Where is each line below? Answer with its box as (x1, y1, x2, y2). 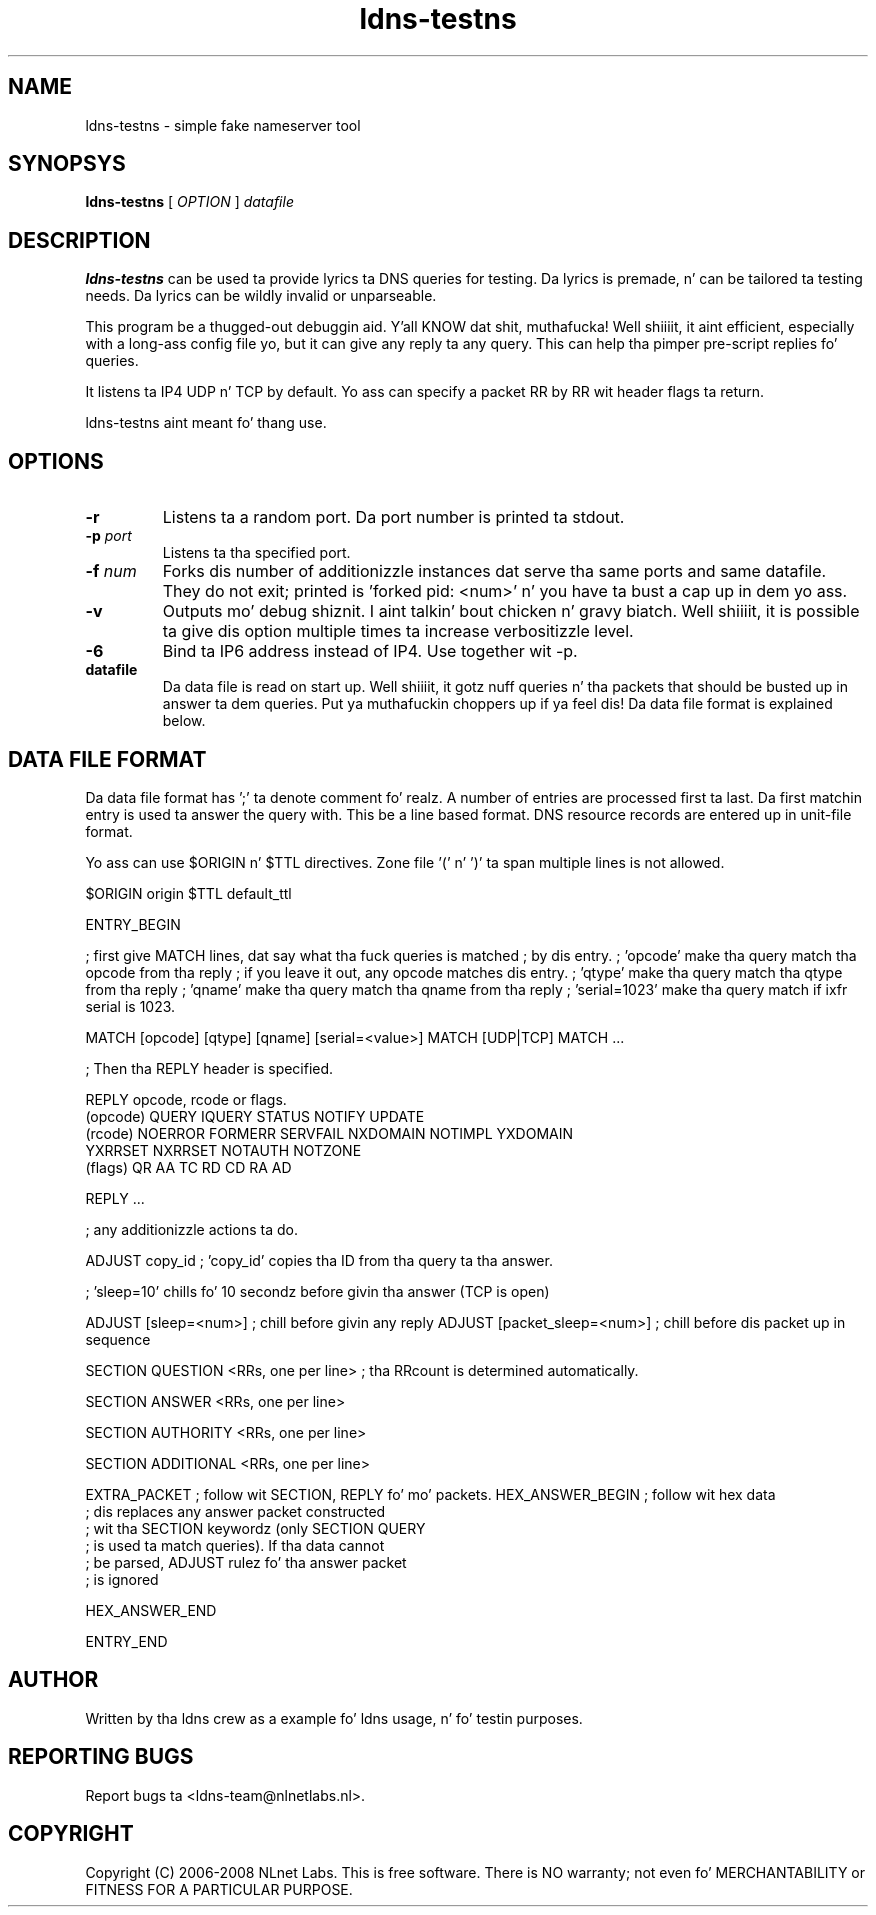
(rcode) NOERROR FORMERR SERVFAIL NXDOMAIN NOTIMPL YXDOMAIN (85, 1124, 573, 1142)
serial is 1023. (85, 997, 176, 1015)
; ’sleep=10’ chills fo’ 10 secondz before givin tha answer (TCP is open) (85, 1282, 550, 1300)
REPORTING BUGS (8, 1744, 194, 1770)
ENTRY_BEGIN (85, 915, 181, 933)
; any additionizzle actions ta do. (85, 1220, 298, 1238)
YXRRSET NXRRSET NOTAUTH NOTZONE (85, 1141, 362, 1159)
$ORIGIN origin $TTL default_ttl (85, 884, 292, 902)
